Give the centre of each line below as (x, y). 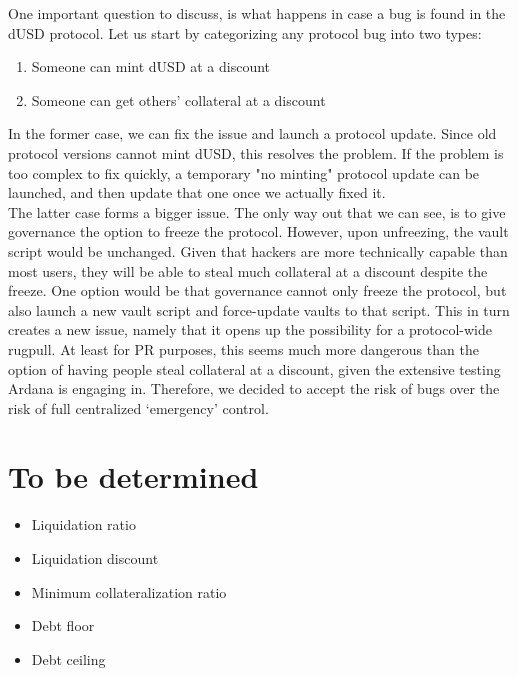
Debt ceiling (68, 658)
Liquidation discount (95, 558)
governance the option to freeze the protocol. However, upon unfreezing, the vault (258, 231)
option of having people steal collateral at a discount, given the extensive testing (254, 368)
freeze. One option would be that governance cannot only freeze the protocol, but (257, 290)
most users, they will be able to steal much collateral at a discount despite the (248, 270)
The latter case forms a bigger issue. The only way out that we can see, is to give (257, 211)
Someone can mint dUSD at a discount (151, 66)
